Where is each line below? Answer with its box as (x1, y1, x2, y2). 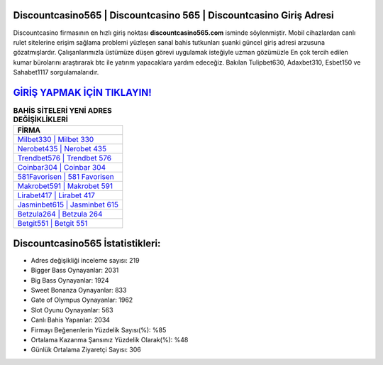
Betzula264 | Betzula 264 (17, 209, 103, 219)
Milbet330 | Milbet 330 (17, 135, 94, 145)
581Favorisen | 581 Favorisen (17, 172, 115, 182)
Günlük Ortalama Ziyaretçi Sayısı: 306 (30, 345, 141, 354)
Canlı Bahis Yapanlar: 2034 (30, 316, 110, 325)
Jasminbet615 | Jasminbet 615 (17, 200, 118, 209)
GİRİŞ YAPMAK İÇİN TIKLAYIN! (13, 86, 152, 99)
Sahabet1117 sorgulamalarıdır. (13, 68, 99, 77)
